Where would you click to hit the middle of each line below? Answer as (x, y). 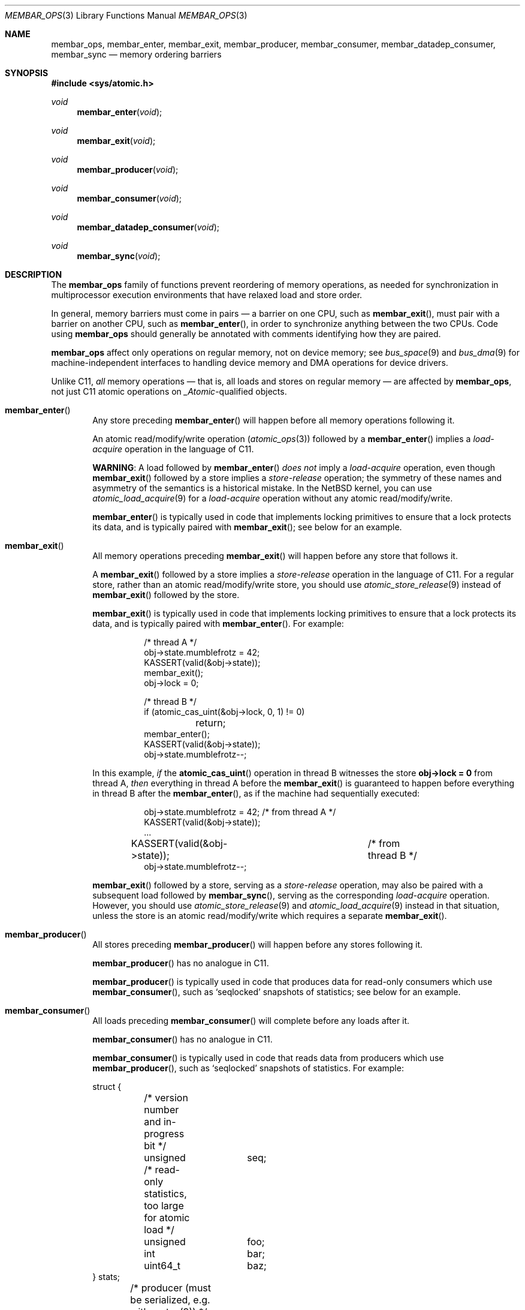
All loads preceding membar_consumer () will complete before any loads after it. (251, 1021)
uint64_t (162, 1266)
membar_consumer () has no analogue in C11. (182, 1039)
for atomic (167, 1218)
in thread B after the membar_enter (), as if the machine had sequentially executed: (256, 793)
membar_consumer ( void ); (129, 198)
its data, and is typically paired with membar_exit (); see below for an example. (247, 527)
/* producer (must (171, 1288)
